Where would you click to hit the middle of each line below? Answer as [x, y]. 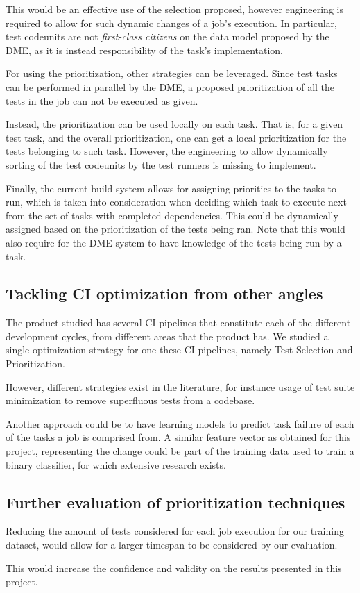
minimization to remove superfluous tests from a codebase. [130, 400]
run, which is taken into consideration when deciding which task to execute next [176, 202]
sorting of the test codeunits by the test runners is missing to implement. [161, 164]
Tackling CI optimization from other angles [164, 293]
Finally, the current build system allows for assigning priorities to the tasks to [171, 188]
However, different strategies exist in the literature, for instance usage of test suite [180, 386]
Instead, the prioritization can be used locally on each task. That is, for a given [174, 124]
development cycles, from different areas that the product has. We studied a [167, 336]
